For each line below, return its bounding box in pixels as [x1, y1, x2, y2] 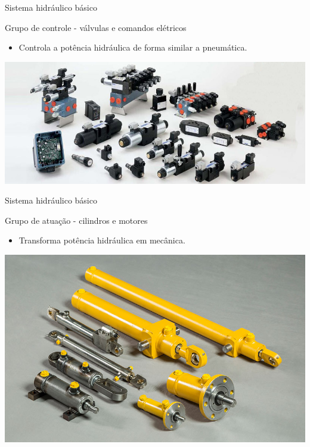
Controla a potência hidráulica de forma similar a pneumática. [18, 41, 247, 54]
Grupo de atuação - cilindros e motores [5, 214, 148, 226]
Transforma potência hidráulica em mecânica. [18, 234, 185, 246]
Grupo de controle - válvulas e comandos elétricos [5, 21, 187, 33]
